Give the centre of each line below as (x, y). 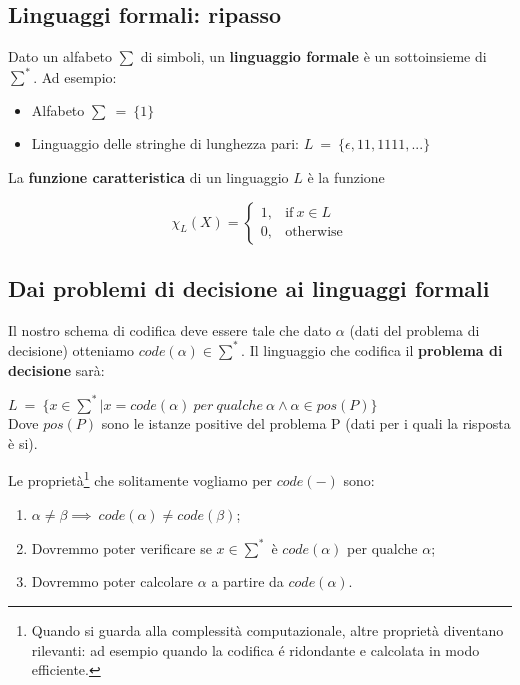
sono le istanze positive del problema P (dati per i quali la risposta (306, 423)
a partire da (247, 581)
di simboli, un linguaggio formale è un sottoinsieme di (313, 56)
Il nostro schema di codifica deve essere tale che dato (170, 329)
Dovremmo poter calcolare (112, 581)
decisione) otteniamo (71, 349)
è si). (23, 442)
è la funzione (346, 177)
